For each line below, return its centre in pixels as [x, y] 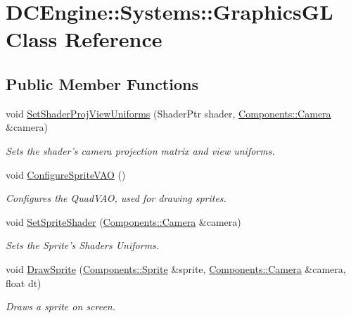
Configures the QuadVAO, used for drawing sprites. [116, 198]
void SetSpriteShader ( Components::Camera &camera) [123, 221]
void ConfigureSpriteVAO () [66, 174]
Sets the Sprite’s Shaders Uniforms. [83, 245]
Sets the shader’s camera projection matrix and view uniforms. [140, 150]
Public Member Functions [102, 83]
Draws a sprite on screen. [61, 306]
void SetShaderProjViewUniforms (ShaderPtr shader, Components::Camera [168, 113]
